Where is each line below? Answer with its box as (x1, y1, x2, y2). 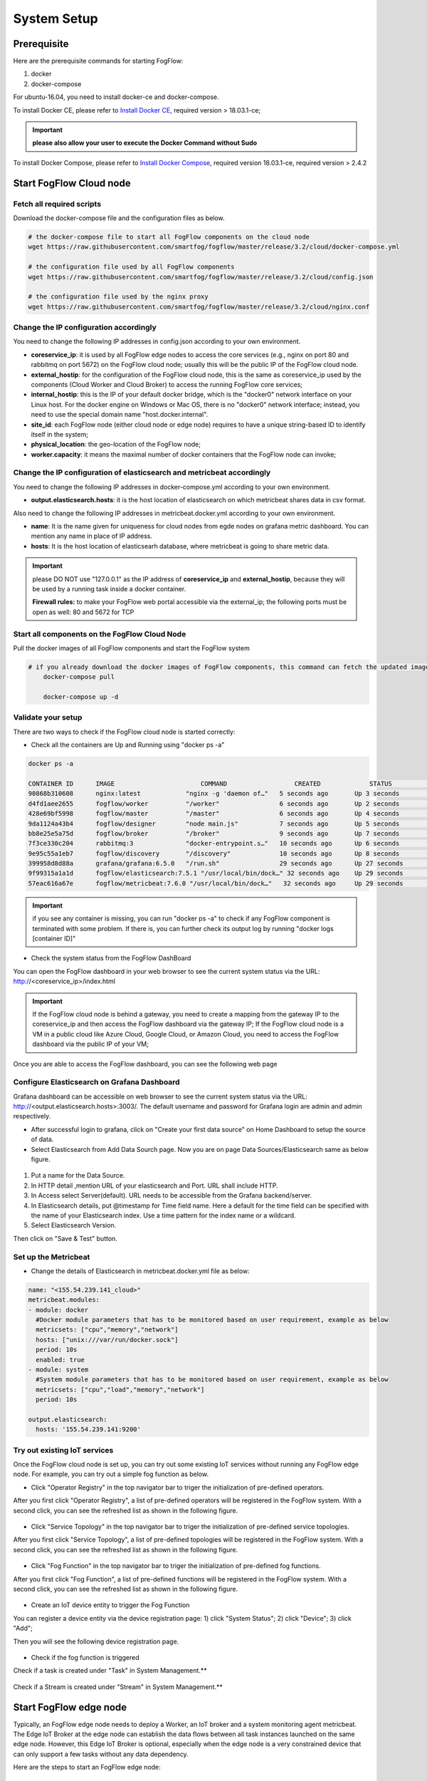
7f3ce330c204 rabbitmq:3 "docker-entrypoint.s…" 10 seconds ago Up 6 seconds (28, 839, 400, 848)
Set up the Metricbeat (13, 1252, 90, 1262)
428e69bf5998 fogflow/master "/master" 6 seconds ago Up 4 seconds (28, 809, 400, 818)
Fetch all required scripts (13, 199, 102, 209)
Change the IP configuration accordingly (13, 323, 157, 333)
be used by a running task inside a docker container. (32, 584, 186, 593)
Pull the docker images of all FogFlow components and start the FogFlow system (13, 643, 251, 652)
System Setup (13, 11, 99, 26)
